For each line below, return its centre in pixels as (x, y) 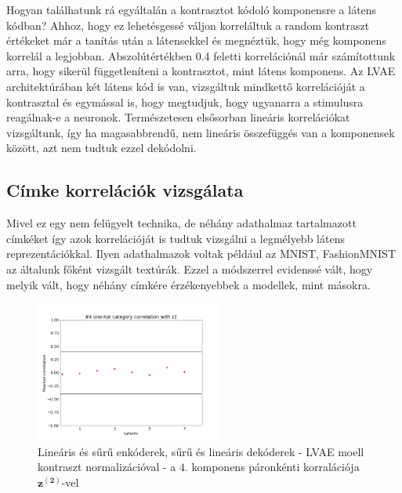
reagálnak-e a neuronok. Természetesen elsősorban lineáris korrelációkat (178, 117)
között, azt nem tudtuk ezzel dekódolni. (101, 148)
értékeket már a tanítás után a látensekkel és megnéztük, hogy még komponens (196, 40)
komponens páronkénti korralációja (275, 467)
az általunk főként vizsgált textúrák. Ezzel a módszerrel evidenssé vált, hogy (190, 268)
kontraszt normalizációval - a (107, 467)
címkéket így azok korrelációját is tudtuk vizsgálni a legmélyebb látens (176, 238)
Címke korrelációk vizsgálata (125, 190)
